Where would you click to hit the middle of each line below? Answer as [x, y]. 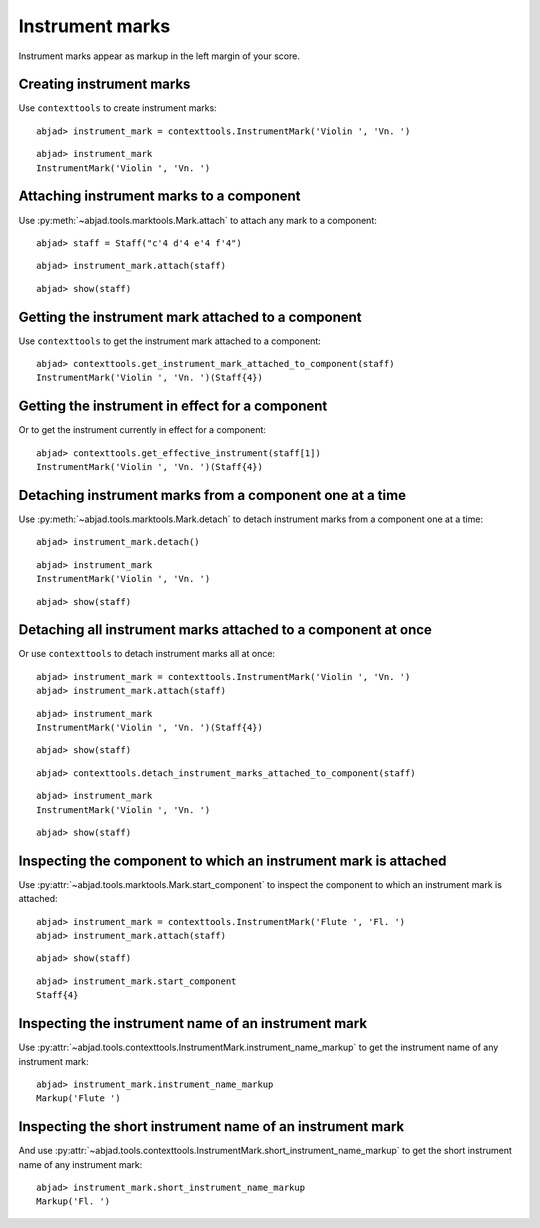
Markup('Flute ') [78, 1098]
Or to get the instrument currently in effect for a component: [142, 430]
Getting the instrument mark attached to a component [190, 316]
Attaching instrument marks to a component [159, 196]
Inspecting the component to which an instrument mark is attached [232, 860]
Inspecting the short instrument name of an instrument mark [211, 1126]
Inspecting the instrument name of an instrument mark [193, 1023]
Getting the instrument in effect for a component [173, 406]
